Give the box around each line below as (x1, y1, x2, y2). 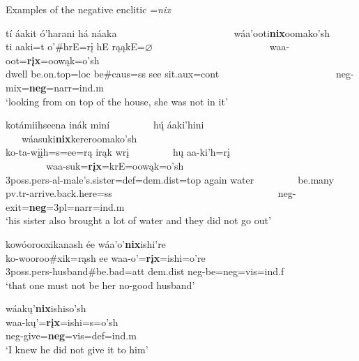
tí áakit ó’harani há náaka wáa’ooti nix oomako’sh (6, 25, 330, 40)
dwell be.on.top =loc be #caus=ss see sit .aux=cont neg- (6, 66, 354, 81)
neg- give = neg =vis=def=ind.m (6, 328, 137, 343)
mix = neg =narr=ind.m (6, 80, 104, 94)
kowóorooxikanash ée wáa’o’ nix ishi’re (6, 236, 166, 251)
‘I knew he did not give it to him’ (6, 342, 148, 357)
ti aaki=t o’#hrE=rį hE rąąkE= (6, 39, 145, 54)
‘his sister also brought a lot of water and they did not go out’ (6, 213, 271, 228)
